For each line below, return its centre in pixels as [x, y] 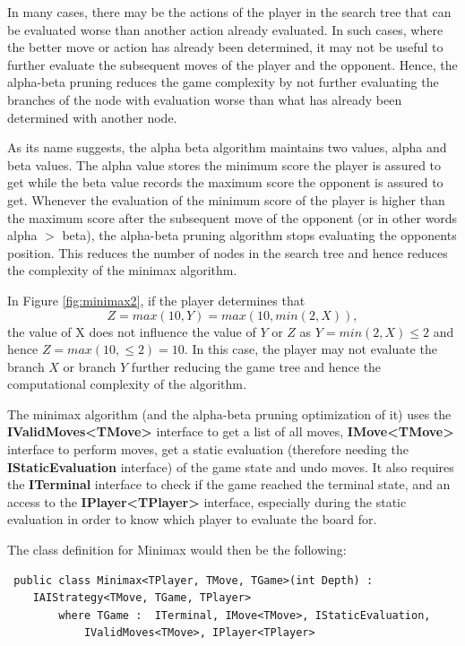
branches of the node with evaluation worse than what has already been [205, 99]
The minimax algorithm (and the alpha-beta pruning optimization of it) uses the [229, 413]
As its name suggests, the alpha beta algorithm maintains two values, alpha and [227, 147]
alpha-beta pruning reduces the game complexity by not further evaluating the [223, 82]
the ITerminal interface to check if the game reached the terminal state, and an [229, 484]
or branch [90, 366]
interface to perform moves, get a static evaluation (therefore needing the [208, 449]
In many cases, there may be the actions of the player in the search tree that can [229, 12]
